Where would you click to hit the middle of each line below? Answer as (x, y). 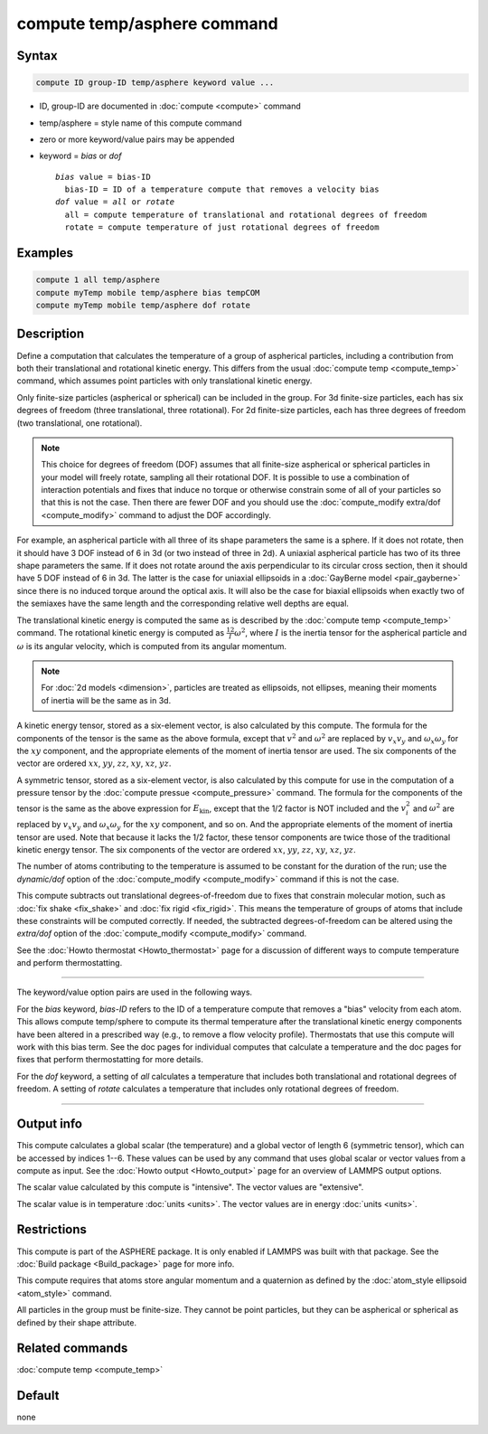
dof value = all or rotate (115, 202)
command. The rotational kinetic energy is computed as (121, 632)
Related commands (72, 1349)
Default (38, 1396)
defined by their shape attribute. (77, 1322)
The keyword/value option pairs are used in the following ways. (135, 992)
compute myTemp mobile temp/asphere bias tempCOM (148, 292)
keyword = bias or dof (80, 156)
